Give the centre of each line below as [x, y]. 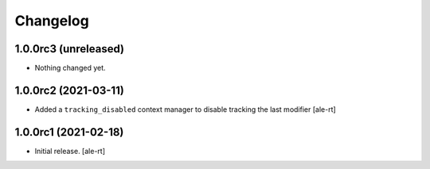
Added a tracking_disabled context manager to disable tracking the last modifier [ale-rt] [185, 109]
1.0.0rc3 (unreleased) [70, 49]
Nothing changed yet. [70, 68]
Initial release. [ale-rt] [70, 151]
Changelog [52, 21]
